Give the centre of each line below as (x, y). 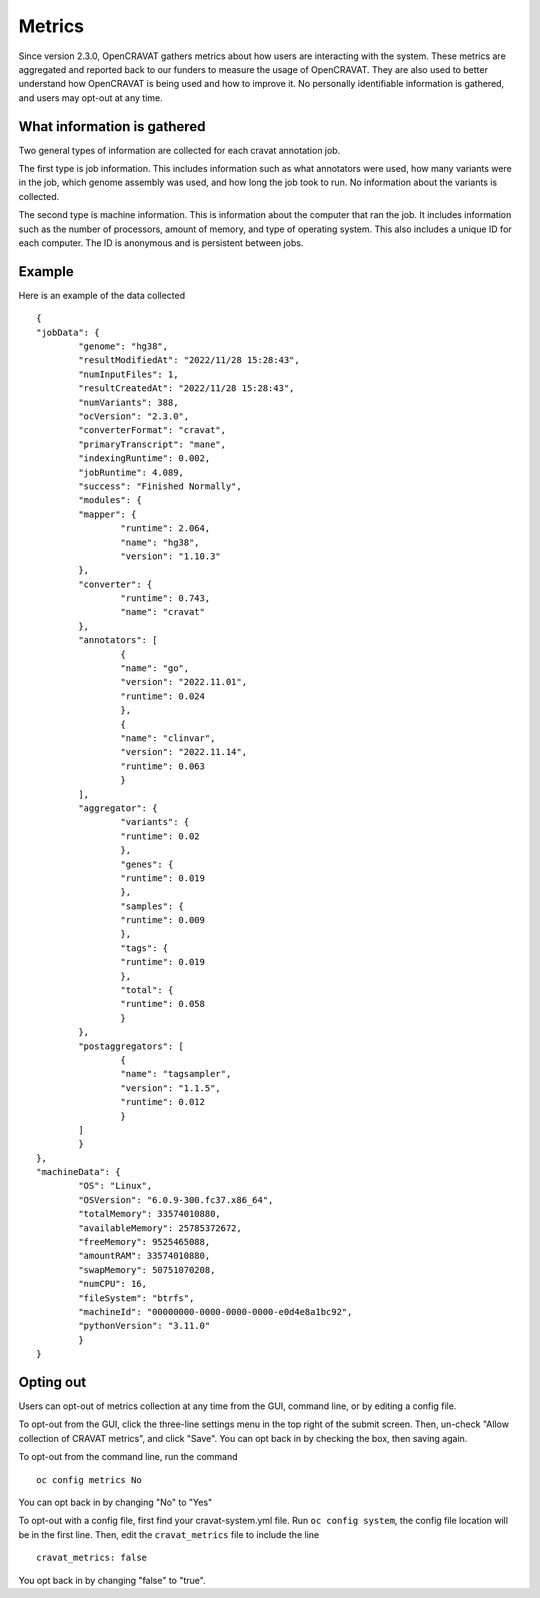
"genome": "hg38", (123, 346)
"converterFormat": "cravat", (152, 430)
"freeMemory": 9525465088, (144, 1242)
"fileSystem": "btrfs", (136, 1298)
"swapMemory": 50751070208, (147, 1269)
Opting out (52, 1381)
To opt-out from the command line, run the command (128, 1457)
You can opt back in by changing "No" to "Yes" (115, 1502)
